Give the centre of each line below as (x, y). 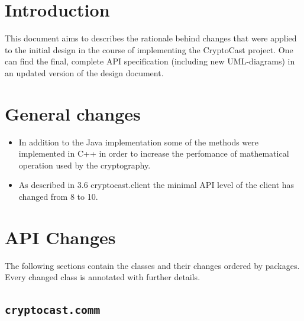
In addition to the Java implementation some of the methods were (138, 142)
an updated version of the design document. (84, 72)
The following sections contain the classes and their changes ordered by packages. (152, 265)
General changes (73, 113)
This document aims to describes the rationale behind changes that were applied (151, 38)
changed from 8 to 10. (58, 196)
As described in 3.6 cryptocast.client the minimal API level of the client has (156, 185)
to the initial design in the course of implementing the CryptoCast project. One (149, 49)
